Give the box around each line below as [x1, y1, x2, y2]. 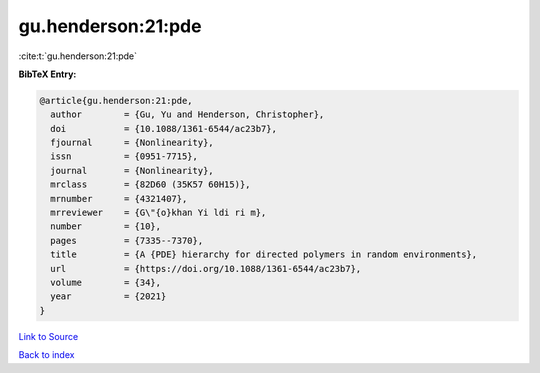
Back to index [18, 349, 75, 361]
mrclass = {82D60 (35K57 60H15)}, [50, 179, 251, 190]
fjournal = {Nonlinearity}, [50, 137, 214, 149]
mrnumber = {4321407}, [50, 193, 188, 204]
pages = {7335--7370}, [50, 235, 204, 246]
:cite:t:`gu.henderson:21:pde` [18, 50, 137, 62]
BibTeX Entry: [18, 68, 77, 80]
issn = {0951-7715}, [50, 151, 199, 162]
